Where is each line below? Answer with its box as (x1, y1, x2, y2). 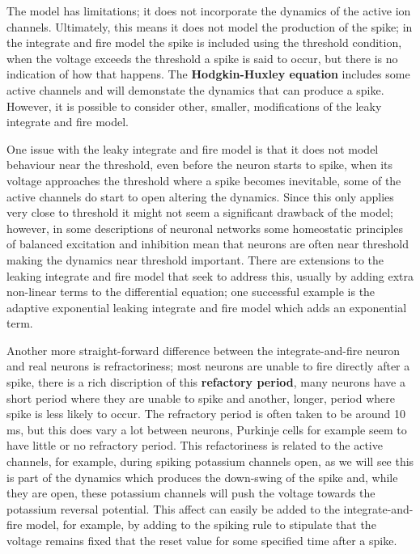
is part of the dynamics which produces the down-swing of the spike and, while (6, 468, 398, 485)
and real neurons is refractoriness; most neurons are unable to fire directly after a (6, 357, 410, 374)
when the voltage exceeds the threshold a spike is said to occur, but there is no (6, 49, 398, 66)
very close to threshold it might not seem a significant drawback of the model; (6, 204, 393, 221)
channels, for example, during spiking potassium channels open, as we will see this (6, 453, 414, 470)
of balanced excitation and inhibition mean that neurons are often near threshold (6, 235, 409, 252)
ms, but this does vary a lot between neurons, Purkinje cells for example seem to (6, 421, 407, 438)
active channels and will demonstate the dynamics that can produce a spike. (6, 81, 384, 98)
